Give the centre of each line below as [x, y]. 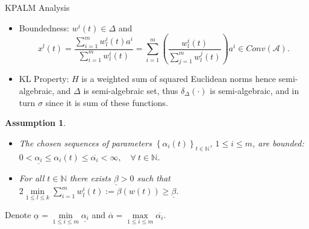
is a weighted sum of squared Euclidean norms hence [179, 79]
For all [32, 178]
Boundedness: [44, 27]
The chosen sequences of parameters [85, 143]
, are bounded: [278, 143]
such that [154, 178]
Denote [18, 214]
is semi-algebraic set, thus [131, 90]
